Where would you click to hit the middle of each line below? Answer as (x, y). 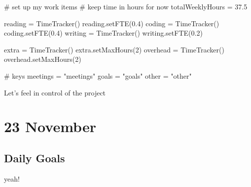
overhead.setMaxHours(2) (43, 59)
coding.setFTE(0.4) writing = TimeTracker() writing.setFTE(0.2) (103, 33)
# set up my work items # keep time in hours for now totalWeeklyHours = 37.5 (126, 6)
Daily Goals (35, 158)
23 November (50, 126)
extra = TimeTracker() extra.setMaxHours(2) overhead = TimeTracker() (114, 49)
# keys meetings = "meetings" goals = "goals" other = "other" (98, 75)
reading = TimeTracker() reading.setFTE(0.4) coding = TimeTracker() (112, 23)
